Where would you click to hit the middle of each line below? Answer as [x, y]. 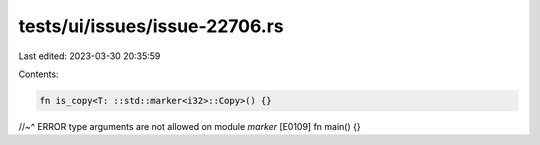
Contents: [38, 74]
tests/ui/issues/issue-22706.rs [151, 26]
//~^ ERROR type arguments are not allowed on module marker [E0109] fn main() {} [189, 126]
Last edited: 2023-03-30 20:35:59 [89, 56]
